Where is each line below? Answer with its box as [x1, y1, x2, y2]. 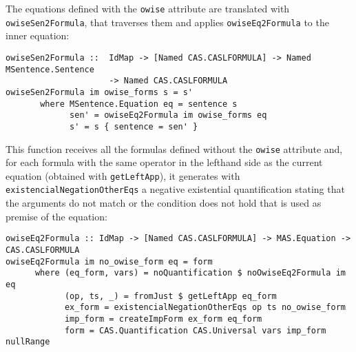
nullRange [6, 337, 50, 347]
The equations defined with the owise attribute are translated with [6, 1, 290, 15]
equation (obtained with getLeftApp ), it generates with [6, 168, 240, 183]
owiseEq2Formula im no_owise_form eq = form [6, 256, 213, 267]
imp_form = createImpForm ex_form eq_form [64, 313, 262, 324]
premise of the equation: [6, 209, 107, 223]
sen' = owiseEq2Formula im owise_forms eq [70, 110, 267, 121]
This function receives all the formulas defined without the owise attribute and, [6, 141, 343, 156]
